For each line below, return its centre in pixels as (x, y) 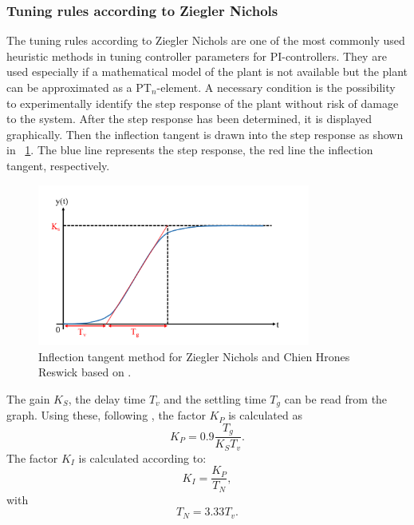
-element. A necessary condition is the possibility (276, 87)
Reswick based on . (85, 372)
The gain (28, 398)
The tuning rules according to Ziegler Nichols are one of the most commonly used (206, 40)
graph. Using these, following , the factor (106, 415)
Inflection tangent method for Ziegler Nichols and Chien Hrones (194, 356)
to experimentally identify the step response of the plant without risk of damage (203, 103)
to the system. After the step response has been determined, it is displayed (189, 119)
